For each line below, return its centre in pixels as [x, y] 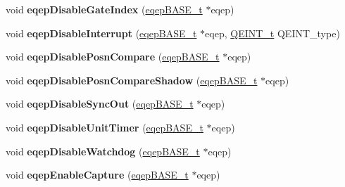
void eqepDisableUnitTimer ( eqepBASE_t [105, 127]
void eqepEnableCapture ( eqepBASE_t [97, 175]
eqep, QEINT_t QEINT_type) [272, 33]
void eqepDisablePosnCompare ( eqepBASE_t [113, 57]
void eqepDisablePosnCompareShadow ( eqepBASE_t [132, 80]
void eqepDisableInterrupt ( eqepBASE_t [101, 33]
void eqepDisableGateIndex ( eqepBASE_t [104, 9]
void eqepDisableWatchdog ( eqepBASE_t [103, 151]
